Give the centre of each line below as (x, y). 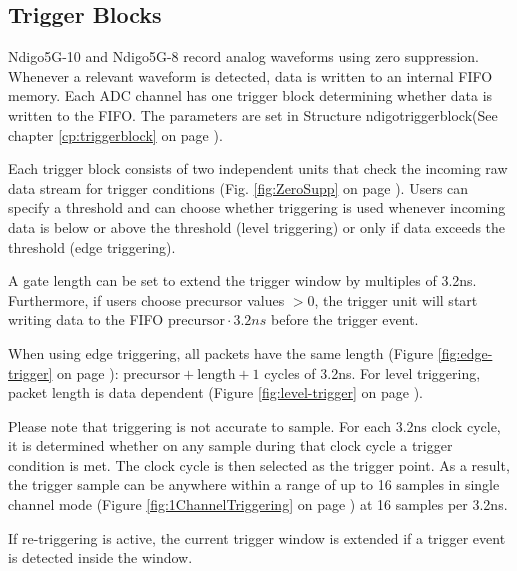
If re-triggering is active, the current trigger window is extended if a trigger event (257, 537)
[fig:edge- (465, 352)
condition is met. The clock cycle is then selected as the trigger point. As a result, (259, 464)
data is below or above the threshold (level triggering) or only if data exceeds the (257, 226)
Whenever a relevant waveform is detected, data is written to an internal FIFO (250, 75)
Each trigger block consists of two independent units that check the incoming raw (258, 168)
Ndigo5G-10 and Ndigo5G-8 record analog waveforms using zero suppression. (243, 56)
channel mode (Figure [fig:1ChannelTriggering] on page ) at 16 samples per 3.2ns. (258, 504)
